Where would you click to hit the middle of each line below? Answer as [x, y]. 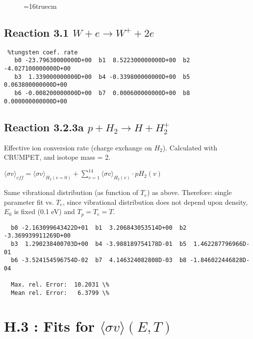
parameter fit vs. [29, 202]
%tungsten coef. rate [43, 52]
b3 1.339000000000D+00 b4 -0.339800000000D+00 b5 [102, 77]
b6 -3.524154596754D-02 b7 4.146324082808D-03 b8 [99, 260]
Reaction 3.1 [37, 32]
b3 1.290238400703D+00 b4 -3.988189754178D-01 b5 [99, 244]
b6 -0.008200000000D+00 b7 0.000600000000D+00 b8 [102, 93]
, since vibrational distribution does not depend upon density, [155, 202]
